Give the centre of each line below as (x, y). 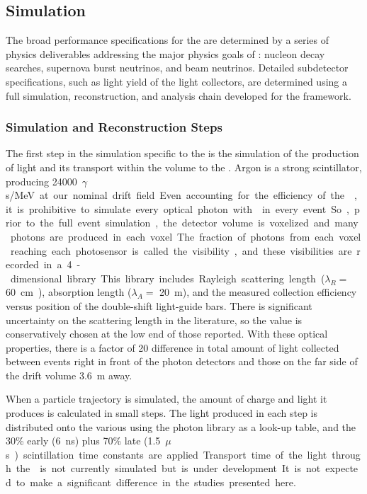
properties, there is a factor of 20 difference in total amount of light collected (173, 347)
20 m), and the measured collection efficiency (258, 292)
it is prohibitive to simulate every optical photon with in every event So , (177, 208)
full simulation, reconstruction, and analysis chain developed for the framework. (179, 95)
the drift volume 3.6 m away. (69, 375)
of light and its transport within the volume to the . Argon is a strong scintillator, (184, 167)
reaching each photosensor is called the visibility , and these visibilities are (181, 250)
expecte (342, 468)
